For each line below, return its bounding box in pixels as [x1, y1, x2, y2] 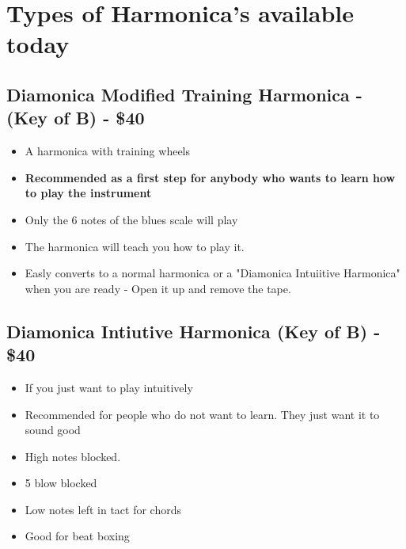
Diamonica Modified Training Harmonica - [6, 82, 362, 106]
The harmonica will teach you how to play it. [25, 238, 245, 254]
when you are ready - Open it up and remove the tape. [25, 280, 291, 296]
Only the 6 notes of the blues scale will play [25, 211, 238, 227]
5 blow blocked [25, 475, 97, 491]
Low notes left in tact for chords [25, 501, 181, 517]
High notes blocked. [25, 448, 121, 464]
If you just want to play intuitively [25, 379, 193, 395]
